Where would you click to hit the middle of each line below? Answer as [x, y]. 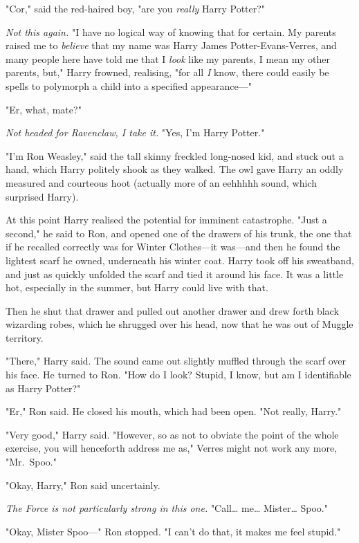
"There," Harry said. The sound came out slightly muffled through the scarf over [176, 361]
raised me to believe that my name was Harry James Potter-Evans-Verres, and [171, 45]
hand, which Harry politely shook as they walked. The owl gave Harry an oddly [175, 169]
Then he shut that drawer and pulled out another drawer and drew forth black [172, 310]
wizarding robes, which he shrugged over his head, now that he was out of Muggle [179, 324]
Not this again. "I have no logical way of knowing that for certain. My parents [171, 31]
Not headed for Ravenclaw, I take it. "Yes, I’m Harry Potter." [135, 132]
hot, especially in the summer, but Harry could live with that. [137, 287]
